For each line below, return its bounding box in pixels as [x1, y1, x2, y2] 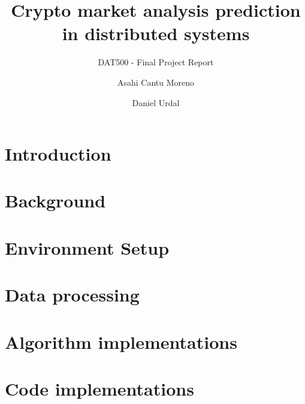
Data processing [5, 282, 140, 307]
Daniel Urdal [132, 96, 180, 108]
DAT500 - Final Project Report [98, 56, 214, 68]
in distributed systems [62, 21, 250, 46]
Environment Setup [5, 235, 170, 260]
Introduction [5, 141, 111, 166]
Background [5, 188, 106, 213]
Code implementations [5, 376, 194, 400]
